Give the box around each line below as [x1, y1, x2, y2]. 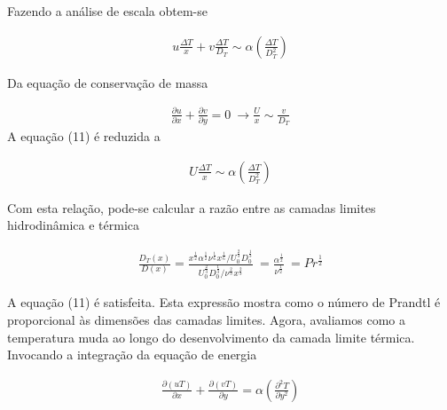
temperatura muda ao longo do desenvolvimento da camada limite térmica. [7, 327, 415, 346]
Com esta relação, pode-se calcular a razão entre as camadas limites [7, 198, 376, 217]
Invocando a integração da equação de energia [7, 345, 257, 364]
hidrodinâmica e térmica [7, 216, 140, 234]
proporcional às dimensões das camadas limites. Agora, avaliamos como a [7, 311, 405, 329]
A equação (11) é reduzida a [7, 127, 161, 146]
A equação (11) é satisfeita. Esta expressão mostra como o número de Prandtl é [7, 293, 441, 311]
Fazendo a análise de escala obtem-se [7, 2, 208, 20]
